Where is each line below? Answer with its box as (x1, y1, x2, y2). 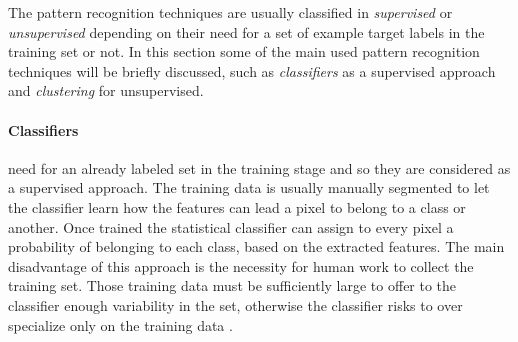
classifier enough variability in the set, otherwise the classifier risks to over (8, 294, 463, 315)
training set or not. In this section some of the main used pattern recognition (8, 41, 480, 62)
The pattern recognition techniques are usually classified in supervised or (8, 2, 453, 22)
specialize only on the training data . (8, 314, 233, 335)
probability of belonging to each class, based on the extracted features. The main (8, 236, 505, 257)
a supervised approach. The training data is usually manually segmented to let (8, 177, 490, 198)
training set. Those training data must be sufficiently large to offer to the (8, 275, 457, 296)
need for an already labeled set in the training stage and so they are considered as (8, 157, 511, 178)
